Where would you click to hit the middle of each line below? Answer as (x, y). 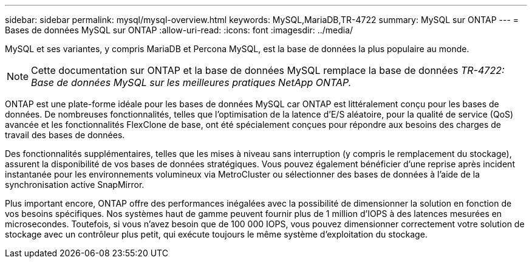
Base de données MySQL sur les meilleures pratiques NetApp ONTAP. (191, 82)
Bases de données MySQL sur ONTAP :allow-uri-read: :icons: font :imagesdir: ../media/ (179, 30)
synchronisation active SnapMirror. (75, 185)
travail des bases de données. (65, 135)
